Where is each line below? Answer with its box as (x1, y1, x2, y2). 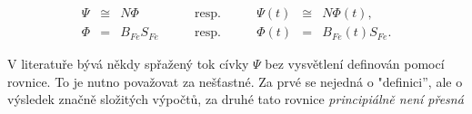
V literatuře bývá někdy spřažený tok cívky (7, 54, 249, 73)
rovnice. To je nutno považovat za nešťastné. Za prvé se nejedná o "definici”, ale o (7, 71, 463, 90)
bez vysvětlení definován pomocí (265, 54, 445, 73)
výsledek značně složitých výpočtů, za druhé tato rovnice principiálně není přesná (7, 90, 464, 109)
